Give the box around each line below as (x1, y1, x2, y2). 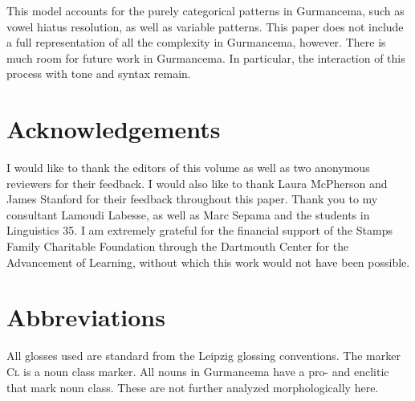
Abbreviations (6, 301, 165, 333)
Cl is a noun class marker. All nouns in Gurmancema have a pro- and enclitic (6, 362, 389, 379)
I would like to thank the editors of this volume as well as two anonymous (6, 159, 370, 176)
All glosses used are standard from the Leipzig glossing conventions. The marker (6, 347, 401, 364)
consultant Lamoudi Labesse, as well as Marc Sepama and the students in (6, 206, 370, 223)
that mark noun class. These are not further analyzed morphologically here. (6, 378, 379, 395)
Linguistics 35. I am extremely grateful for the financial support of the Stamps (6, 222, 393, 239)
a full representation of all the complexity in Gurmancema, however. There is (6, 34, 386, 51)
